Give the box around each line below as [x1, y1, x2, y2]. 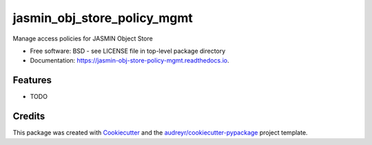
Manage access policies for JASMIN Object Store [12, 34, 153, 43]
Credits [12, 111, 45, 122]
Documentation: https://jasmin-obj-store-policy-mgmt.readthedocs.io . [30, 56, 229, 65]
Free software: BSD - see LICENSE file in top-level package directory [30, 47, 226, 55]
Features [12, 74, 52, 86]
